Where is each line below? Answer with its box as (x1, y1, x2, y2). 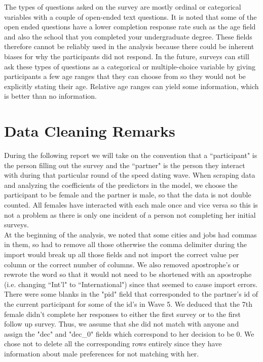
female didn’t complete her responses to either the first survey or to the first (4, 308, 241, 319)
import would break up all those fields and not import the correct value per (4, 249, 239, 259)
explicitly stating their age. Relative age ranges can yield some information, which (4, 81, 259, 91)
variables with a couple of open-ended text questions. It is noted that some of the (4, 11, 257, 22)
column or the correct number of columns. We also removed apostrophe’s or (4, 259, 240, 269)
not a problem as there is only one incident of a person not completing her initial (4, 209, 256, 220)
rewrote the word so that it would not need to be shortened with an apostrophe (4, 269, 252, 279)
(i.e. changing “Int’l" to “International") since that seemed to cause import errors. (4, 278, 258, 289)
